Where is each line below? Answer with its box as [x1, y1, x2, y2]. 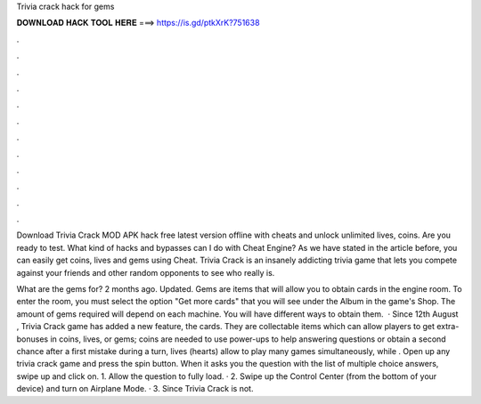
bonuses [16, 334, 49, 344]
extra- [436, 321, 460, 332]
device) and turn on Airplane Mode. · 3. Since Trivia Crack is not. [16, 384, 254, 394]
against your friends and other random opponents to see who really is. [16, 267, 275, 278]
